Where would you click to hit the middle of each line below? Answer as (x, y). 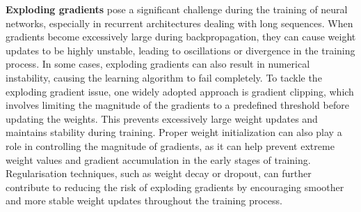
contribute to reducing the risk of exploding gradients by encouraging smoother (175, 187)
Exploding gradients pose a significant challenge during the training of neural (177, 9)
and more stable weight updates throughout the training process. (144, 200)
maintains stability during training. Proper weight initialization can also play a (174, 132)
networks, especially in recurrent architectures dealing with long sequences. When (179, 23)
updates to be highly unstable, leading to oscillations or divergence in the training (180, 50)
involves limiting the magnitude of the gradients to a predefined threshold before (177, 105)
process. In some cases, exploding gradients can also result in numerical (158, 64)
